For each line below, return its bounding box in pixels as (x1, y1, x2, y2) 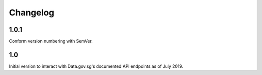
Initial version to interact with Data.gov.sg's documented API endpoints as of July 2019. (9, 63, 183, 69)
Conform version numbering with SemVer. (9, 38, 93, 44)
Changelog (9, 7, 54, 18)
